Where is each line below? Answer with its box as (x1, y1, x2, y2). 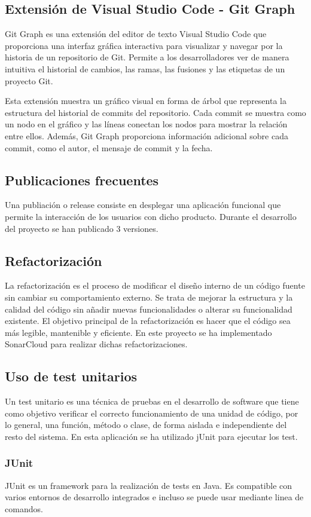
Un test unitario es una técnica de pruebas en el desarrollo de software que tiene (5, 395, 299, 408)
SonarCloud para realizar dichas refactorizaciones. (5, 338, 188, 350)
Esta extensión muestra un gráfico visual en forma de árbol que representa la (5, 94, 286, 107)
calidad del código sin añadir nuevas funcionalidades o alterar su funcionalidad (5, 302, 292, 315)
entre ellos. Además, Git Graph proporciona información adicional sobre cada (5, 129, 288, 142)
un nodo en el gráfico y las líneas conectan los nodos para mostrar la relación (5, 118, 288, 130)
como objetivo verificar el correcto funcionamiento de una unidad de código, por (5, 406, 298, 419)
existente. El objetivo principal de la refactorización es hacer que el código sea (5, 314, 291, 327)
